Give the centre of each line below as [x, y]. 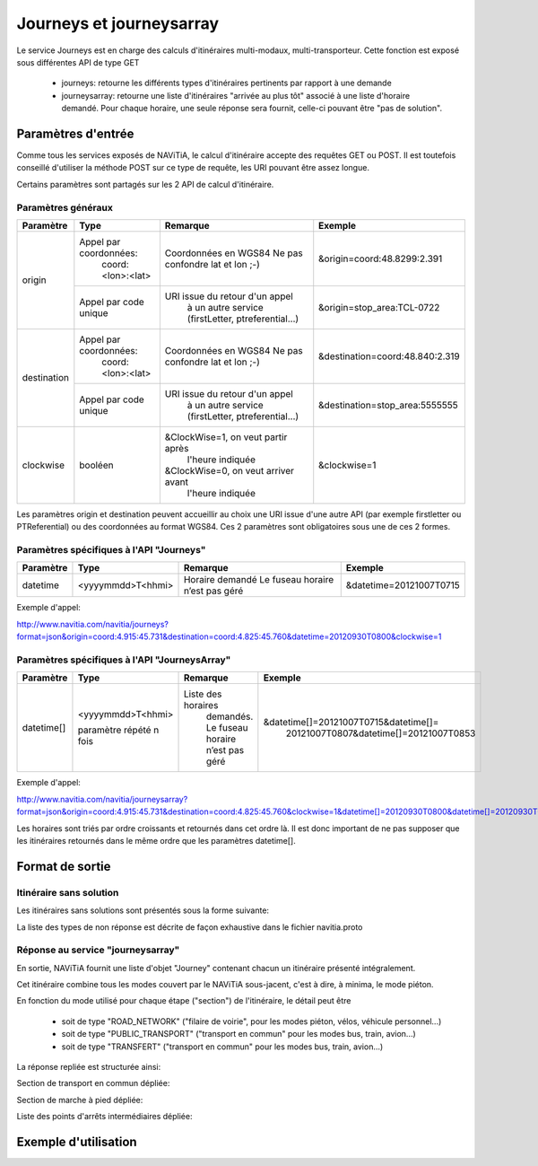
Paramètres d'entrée [75, 133]
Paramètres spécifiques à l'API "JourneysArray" [124, 660]
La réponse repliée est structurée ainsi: [89, 1066]
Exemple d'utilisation [77, 1141]
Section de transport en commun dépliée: [93, 1083]
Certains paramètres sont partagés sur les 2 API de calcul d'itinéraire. [145, 184]
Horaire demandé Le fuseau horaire [259, 580]
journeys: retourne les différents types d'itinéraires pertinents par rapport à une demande [226, 83]
